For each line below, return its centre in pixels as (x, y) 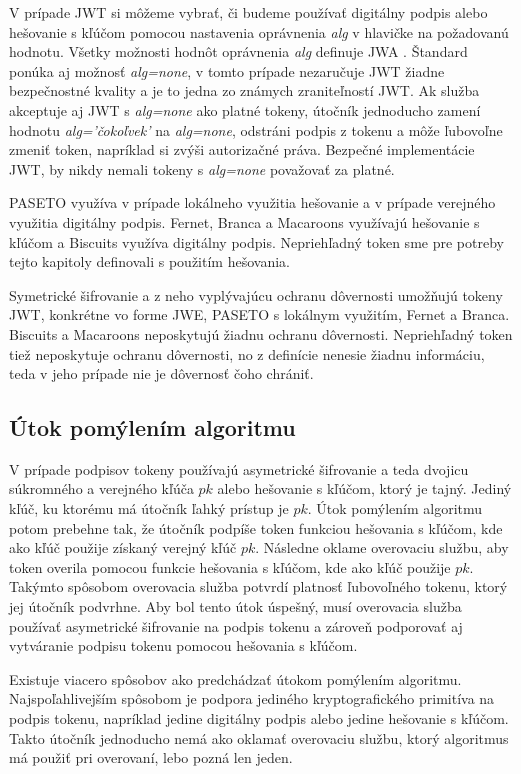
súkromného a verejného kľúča (101, 488)
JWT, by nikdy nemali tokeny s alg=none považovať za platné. (202, 168)
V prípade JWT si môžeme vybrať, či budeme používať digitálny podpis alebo (248, 12)
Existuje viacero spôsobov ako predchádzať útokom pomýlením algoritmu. (235, 678)
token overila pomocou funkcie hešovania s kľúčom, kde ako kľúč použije (230, 566)
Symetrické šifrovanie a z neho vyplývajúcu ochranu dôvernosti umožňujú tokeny (256, 294)
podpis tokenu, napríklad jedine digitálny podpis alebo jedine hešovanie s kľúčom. (259, 718)
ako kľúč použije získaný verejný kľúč (123, 547)
